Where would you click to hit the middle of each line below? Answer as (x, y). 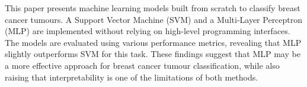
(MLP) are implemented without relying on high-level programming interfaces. (148, 31)
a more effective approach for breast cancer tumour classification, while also (142, 65)
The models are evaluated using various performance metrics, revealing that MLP (153, 42)
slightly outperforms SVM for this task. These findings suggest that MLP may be (153, 54)
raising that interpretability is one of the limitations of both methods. (132, 77)
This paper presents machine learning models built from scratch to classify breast (153, 8)
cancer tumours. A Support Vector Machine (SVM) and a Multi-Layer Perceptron (154, 19)
